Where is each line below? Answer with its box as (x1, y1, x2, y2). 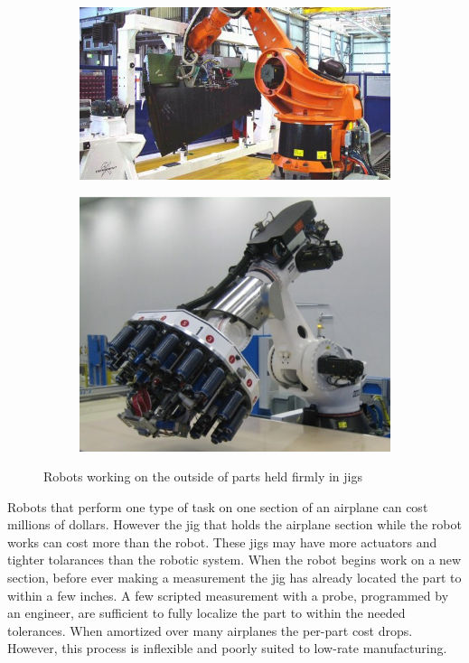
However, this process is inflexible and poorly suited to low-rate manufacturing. (7, 639, 447, 658)
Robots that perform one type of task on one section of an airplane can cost (7, 497, 428, 516)
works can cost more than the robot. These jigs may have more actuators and (7, 532, 437, 551)
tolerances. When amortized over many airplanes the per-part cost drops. (7, 621, 413, 640)
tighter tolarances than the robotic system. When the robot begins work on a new (7, 550, 462, 569)
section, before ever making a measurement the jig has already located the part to (7, 568, 462, 587)
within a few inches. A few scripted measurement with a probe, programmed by (7, 585, 449, 604)
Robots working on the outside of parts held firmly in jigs (43, 467, 362, 486)
